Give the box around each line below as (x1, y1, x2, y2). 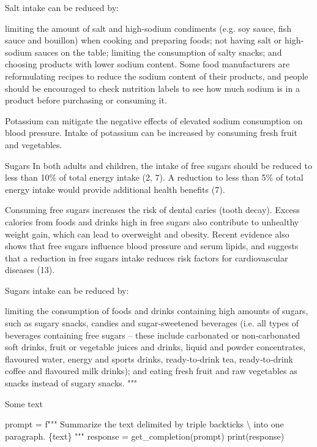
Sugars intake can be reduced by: (5, 284, 129, 296)
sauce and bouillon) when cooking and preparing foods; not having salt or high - (5, 34, 304, 47)
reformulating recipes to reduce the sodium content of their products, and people (5, 69, 308, 82)
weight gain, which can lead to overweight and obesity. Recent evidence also (5, 227, 289, 240)
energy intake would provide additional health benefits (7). (5, 182, 225, 195)
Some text (5, 397, 43, 410)
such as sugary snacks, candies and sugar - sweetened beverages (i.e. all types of (5, 317, 299, 329)
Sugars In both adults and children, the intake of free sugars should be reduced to (5, 159, 312, 171)
